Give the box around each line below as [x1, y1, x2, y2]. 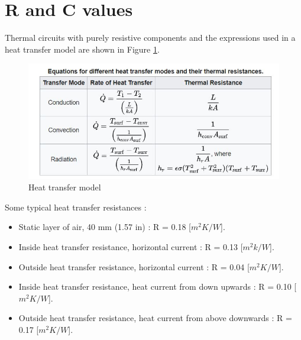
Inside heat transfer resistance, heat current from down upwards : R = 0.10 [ [18, 280, 297, 293]
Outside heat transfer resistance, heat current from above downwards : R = [18, 312, 292, 324]
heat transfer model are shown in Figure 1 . [5, 43, 160, 55]
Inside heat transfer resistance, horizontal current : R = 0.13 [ [18, 241, 243, 252]
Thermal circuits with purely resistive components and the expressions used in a [5, 31, 296, 44]
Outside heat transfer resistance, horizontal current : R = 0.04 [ [18, 260, 250, 273]
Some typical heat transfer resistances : [5, 200, 147, 213]
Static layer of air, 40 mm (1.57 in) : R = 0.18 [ [18, 221, 191, 233]
